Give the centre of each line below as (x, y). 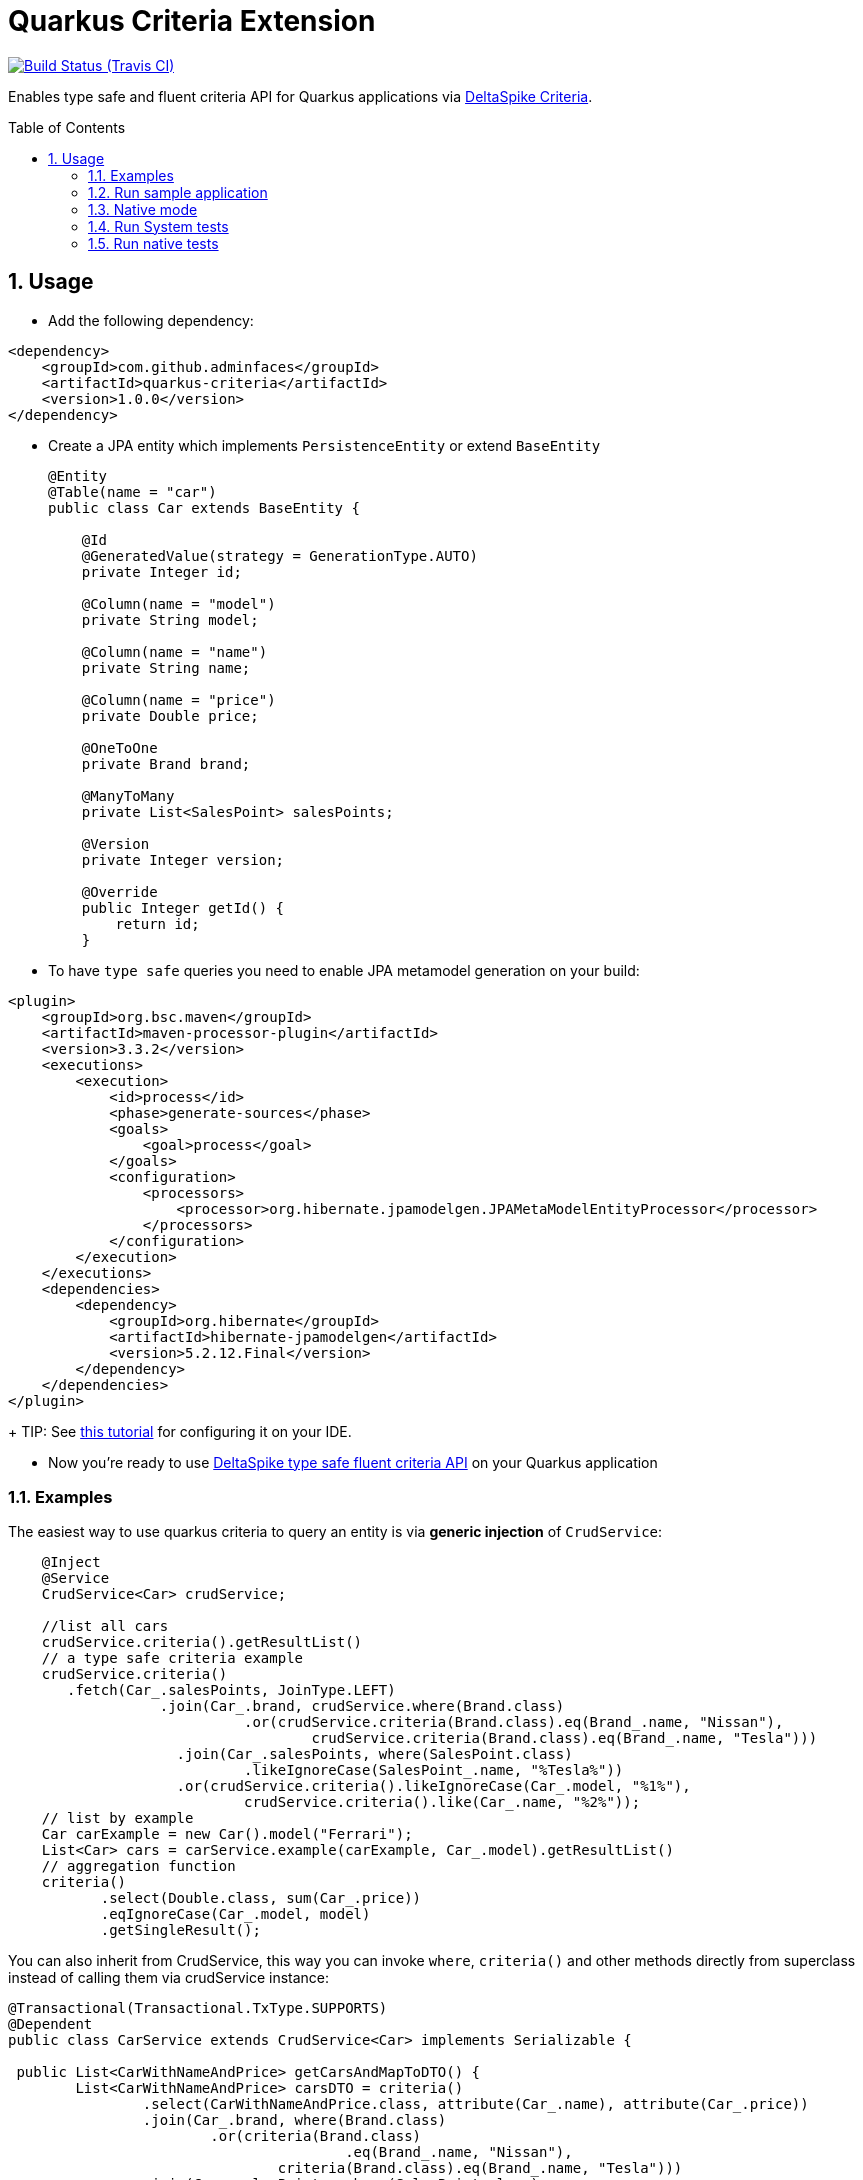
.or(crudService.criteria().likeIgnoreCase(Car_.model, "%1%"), (433, 1786)
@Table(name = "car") (132, 491)
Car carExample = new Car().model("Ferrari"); (227, 1834)
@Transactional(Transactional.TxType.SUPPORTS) (198, 2008)
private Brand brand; (166, 763)
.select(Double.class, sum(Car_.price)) (261, 1898)
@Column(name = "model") (178, 603)
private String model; (170, 619)
